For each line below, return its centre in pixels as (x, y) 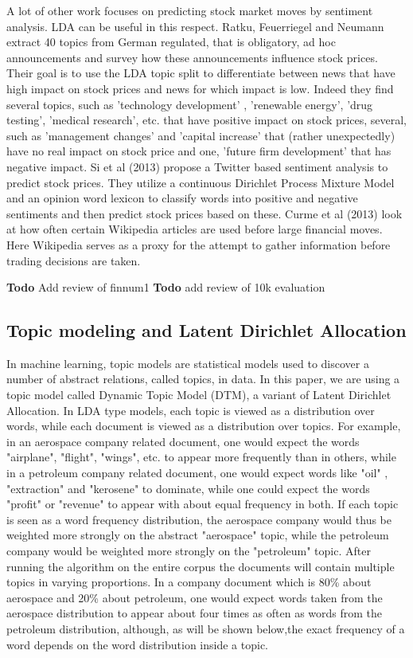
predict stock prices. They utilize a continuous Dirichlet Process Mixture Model (201, 182)
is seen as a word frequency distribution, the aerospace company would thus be (199, 519)
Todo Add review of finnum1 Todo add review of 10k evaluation (166, 287)
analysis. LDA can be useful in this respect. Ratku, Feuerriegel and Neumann (195, 26)
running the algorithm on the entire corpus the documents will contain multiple (201, 566)
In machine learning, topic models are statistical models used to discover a (188, 363)
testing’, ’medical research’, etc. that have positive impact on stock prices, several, (207, 120)
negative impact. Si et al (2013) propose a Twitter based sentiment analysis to (197, 166)
